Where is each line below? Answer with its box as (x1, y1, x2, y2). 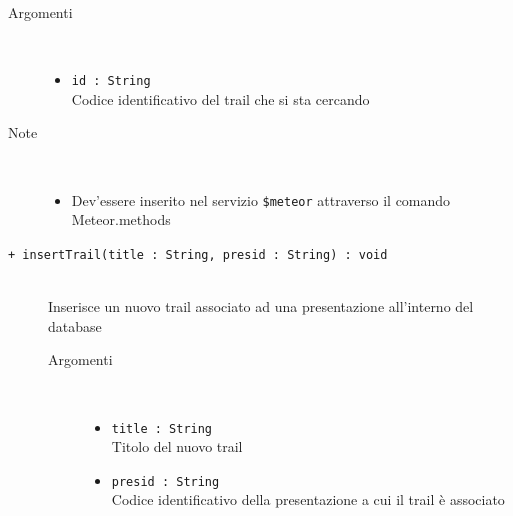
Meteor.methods (71, 209, 171, 230)
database (48, 315, 102, 336)
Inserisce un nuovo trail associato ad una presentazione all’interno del (48, 296, 474, 317)
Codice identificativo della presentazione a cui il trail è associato (111, 489, 505, 510)
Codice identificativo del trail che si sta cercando (71, 88, 370, 109)
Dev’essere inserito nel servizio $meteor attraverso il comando (71, 189, 451, 210)
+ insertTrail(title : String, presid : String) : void (8, 247, 388, 262)
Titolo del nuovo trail (111, 436, 243, 457)
